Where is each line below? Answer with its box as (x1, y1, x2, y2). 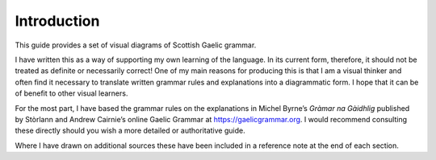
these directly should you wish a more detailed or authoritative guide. (15, 125, 245, 136)
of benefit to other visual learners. (15, 88, 128, 98)
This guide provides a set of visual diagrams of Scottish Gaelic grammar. (15, 40, 257, 50)
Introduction (15, 12, 100, 30)
